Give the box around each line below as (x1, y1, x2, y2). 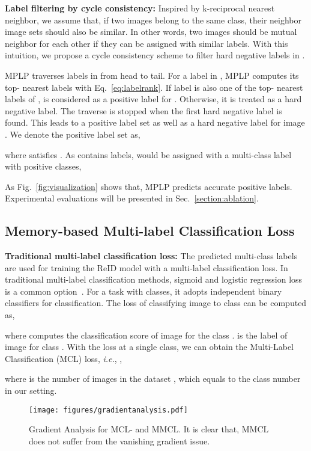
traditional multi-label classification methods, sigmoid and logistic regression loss (5, 273, 303, 286)
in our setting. (5, 384, 57, 397)
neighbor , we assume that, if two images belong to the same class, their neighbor (5, 13, 302, 26)
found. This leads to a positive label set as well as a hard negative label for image (5, 116, 305, 129)
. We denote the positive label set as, (5, 127, 140, 140)
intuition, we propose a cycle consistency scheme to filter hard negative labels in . (5, 49, 305, 61)
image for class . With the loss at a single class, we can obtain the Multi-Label (5, 340, 294, 353)
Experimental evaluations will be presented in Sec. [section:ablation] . (5, 192, 259, 204)
